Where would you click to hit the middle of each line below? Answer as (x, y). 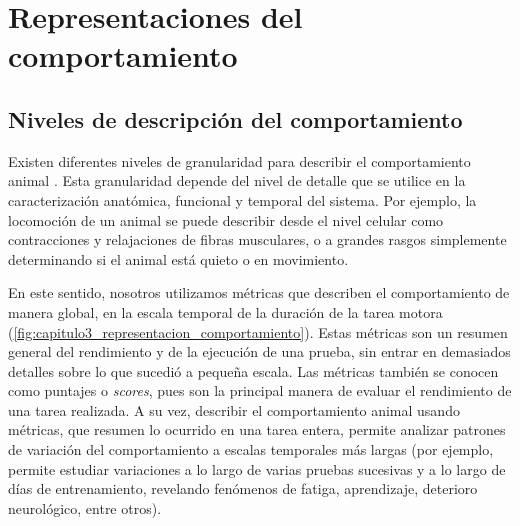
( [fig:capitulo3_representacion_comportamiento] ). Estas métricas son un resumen (258, 331)
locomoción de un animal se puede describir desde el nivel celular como (226, 219)
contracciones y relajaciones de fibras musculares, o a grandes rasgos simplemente (257, 239)
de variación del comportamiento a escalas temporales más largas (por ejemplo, (251, 449)
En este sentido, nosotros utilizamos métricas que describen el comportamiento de (259, 292)
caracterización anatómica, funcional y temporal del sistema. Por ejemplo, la (242, 199)
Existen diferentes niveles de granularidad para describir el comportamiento (239, 160)
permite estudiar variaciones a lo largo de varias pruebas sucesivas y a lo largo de (257, 468)
